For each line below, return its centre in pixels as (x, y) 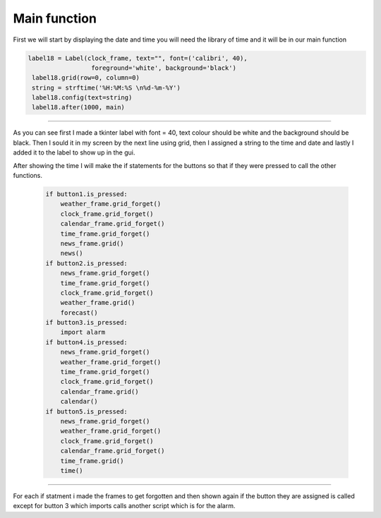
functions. (28, 176)
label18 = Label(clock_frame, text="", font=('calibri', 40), (138, 58)
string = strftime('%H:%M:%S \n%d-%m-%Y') (107, 88)
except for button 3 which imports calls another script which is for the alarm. (124, 506)
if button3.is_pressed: (87, 323)
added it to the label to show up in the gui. (74, 152)
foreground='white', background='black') (163, 68)
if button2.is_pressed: (87, 263)
